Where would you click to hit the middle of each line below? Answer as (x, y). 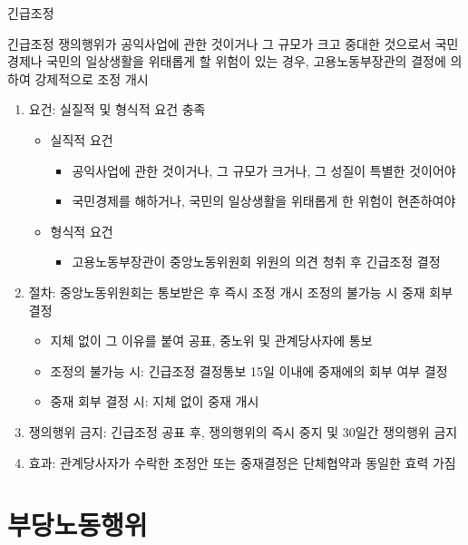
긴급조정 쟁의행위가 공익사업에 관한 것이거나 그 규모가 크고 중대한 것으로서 (219, 43)
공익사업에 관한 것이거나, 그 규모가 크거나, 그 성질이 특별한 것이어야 (264, 170)
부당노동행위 (78, 525)
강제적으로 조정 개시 (92, 78)
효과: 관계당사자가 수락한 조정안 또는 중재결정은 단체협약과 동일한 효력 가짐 (242, 462)
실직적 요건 (82, 139)
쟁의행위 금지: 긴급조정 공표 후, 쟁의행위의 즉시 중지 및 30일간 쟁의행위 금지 (243, 431)
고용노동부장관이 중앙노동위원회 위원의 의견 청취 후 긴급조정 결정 (256, 262)
